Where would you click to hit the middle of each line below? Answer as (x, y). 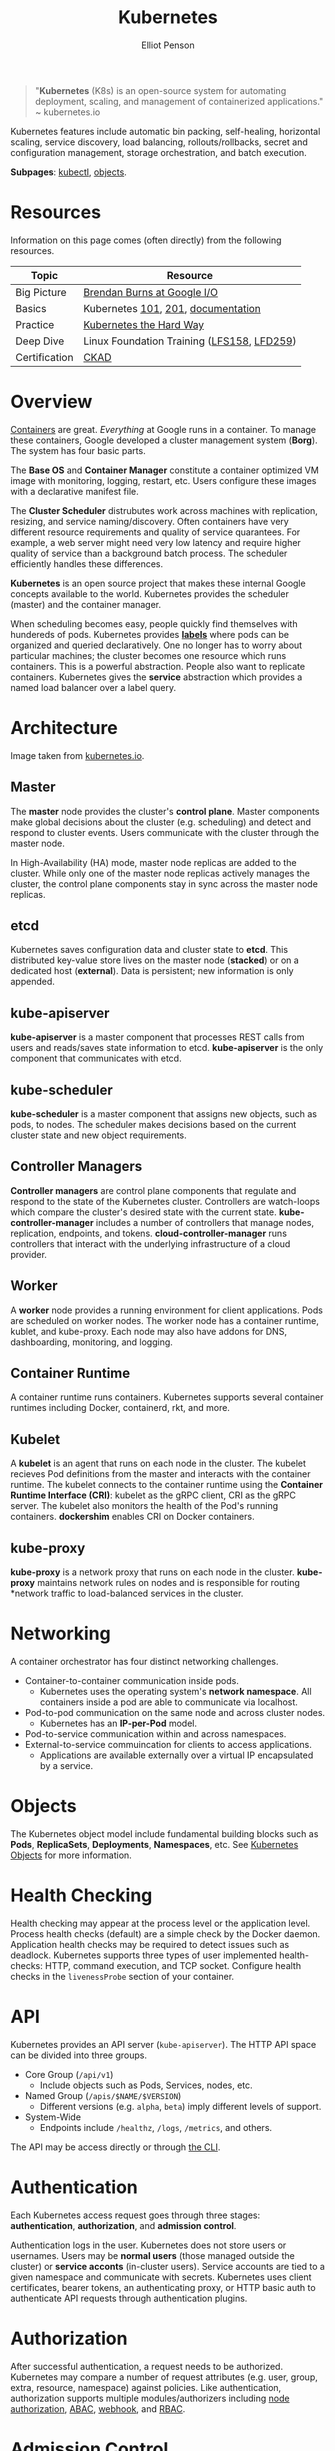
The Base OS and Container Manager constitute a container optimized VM (165, 470)
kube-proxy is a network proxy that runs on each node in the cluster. (152, 1572)
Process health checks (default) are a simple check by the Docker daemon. (165, 1933)
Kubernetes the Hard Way (144, 324)
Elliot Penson (168, 45)
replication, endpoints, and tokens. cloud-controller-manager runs (149, 1233)
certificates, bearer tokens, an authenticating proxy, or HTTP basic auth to (163, 2287)
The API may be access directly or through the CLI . (115, 2147)
